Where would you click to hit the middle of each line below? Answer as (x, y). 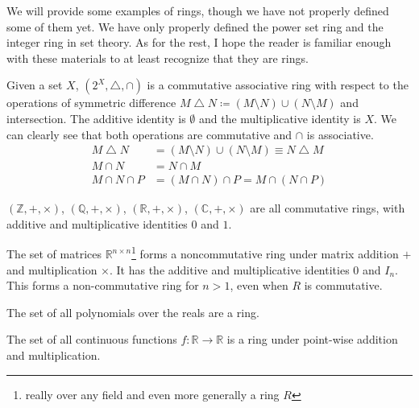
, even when (259, 285)
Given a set (35, 85)
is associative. (340, 134)
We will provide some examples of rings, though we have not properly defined (198, 10)
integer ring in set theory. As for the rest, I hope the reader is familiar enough (199, 42)
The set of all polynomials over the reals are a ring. (133, 312)
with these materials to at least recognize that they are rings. (158, 58)
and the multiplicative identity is (280, 118)
